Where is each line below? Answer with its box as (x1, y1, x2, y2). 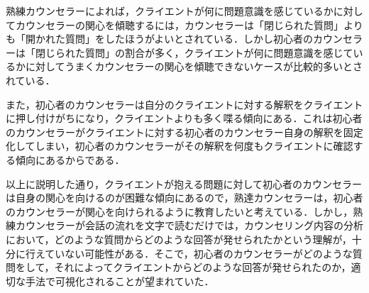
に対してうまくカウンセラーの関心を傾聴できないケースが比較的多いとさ (25, 59, 363, 74)
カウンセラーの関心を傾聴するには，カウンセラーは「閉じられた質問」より (15, 17, 363, 32)
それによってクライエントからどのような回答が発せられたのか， (54, 260, 351, 275)
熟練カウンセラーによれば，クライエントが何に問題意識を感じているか (6, 4, 334, 18)
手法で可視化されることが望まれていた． (25, 273, 214, 288)
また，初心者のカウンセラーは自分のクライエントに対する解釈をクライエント (6, 96, 363, 111)
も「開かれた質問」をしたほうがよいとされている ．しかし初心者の (6, 31, 313, 46)
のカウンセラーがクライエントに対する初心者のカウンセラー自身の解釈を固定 (6, 124, 363, 139)
